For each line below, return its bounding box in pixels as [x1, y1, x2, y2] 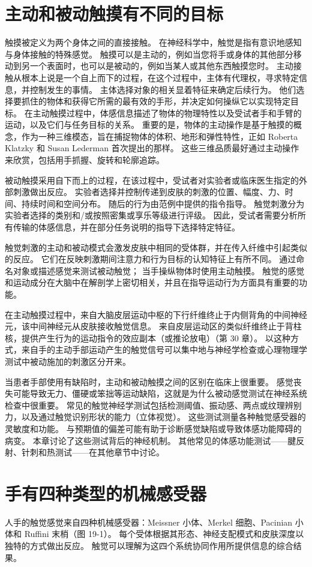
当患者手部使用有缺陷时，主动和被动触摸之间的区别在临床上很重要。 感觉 [5, 375, 293, 388]
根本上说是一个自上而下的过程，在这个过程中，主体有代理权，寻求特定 [21, 71, 299, 83]
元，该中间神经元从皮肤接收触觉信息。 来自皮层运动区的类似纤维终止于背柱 [5, 320, 302, 332]
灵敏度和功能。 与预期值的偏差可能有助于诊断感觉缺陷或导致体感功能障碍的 [5, 422, 302, 434]
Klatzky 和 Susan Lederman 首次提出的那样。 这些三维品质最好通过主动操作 [5, 142, 299, 154]
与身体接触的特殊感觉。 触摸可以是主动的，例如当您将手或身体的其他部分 [5, 47, 293, 60]
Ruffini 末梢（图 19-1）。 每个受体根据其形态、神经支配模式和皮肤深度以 [24, 527, 304, 540]
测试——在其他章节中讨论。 [55, 446, 164, 458]
